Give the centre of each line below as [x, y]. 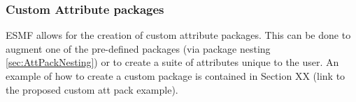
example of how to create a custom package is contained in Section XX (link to [176, 76]
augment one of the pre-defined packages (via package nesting [138, 48]
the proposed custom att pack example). [92, 89]
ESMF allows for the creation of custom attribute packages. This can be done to [178, 35]
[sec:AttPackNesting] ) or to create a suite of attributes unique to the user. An [172, 62]
